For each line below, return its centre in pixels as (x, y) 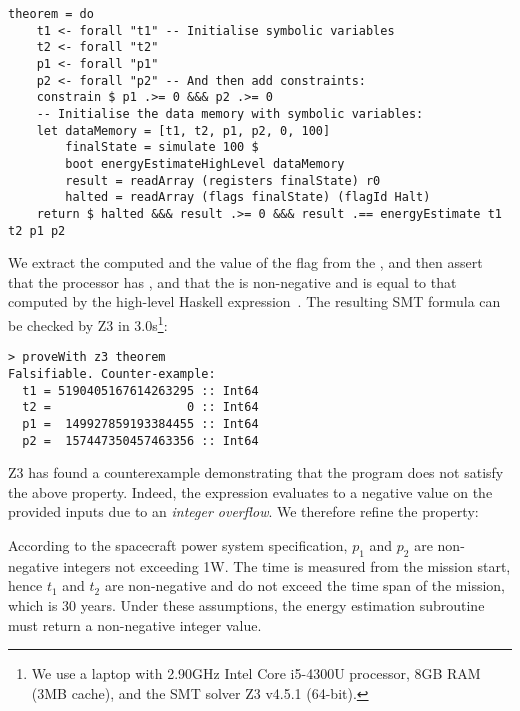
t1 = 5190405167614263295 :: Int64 (140, 390)
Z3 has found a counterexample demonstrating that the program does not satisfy (256, 472)
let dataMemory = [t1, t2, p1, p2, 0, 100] (183, 130)
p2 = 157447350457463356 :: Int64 (140, 440)
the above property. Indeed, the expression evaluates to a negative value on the (250, 491)
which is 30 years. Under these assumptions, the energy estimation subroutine (246, 604)
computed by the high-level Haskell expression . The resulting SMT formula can (254, 301)
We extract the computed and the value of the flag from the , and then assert (245, 262)
